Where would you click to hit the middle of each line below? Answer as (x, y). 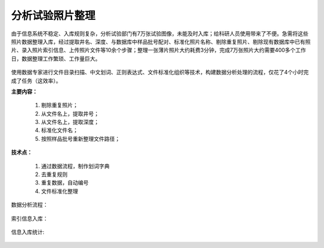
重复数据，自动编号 (65, 183)
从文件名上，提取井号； (70, 113)
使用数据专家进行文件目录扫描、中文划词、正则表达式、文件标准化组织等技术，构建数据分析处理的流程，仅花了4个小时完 (160, 72)
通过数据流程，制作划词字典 (75, 166)
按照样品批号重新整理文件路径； (80, 138)
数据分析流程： (29, 205)
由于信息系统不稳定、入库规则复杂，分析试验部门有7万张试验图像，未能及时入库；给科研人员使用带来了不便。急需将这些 (160, 34)
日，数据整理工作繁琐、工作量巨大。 (56, 58)
